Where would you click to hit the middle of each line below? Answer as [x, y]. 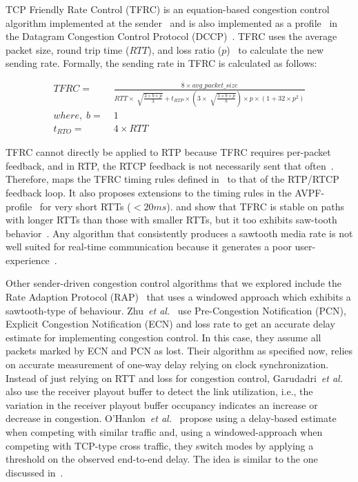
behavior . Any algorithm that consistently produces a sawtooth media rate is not [179, 233]
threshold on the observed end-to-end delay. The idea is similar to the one [162, 459]
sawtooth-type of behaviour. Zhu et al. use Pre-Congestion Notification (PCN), [176, 310]
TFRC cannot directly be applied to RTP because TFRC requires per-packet [168, 152]
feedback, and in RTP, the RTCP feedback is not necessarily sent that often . [170, 165]
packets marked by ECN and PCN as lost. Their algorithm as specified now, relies [179, 351]
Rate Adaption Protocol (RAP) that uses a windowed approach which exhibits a [178, 297]
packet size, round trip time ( [68, 49]
